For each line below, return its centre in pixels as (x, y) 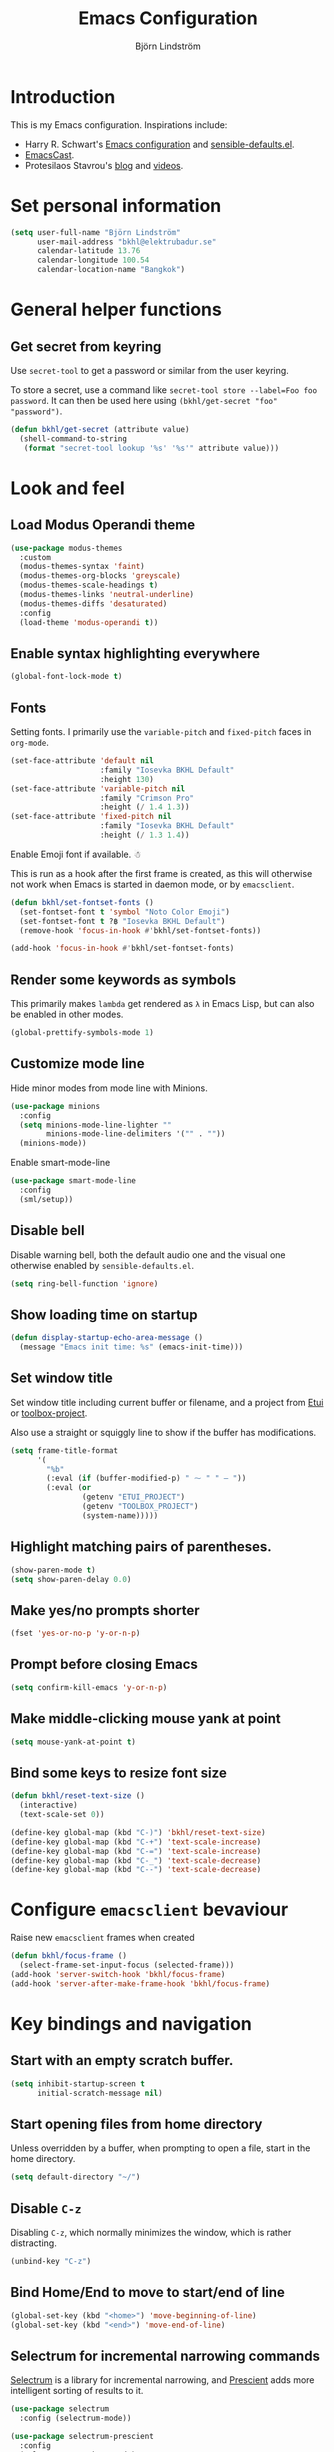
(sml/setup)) (46, 1199)
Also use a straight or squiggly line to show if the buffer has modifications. (163, 1432)
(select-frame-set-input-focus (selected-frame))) (127, 1965)
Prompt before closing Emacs (104, 1664)
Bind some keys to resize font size (118, 1772)
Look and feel (67, 488)
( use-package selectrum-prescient (82, 2436)
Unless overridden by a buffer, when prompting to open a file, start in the (160, 2148)
